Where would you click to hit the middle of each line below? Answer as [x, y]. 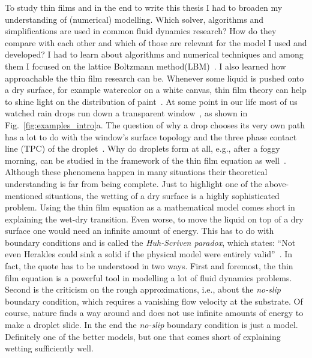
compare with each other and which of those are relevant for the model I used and [156, 42]
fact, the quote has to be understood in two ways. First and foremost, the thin [149, 266]
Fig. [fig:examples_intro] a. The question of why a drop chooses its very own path [155, 124]
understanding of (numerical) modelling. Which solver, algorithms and [134, 19]
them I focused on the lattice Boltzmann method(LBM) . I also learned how [145, 66]
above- [277, 183]
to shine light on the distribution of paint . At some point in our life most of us [151, 101]
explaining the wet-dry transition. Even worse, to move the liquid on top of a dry [154, 219]
